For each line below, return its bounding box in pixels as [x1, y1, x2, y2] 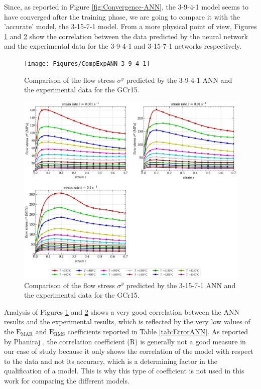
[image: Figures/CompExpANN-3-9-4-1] [24, 60, 150, 67]
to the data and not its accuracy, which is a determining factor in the [4, 355, 217, 366]
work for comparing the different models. [4, 375, 129, 385]
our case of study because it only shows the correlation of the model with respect [4, 346, 253, 356]
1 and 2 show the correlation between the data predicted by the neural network [4, 31, 248, 41]
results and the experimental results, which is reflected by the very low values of [4, 316, 250, 327]
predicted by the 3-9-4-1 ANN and [126, 74, 232, 85]
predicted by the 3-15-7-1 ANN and [126, 280, 236, 290]
